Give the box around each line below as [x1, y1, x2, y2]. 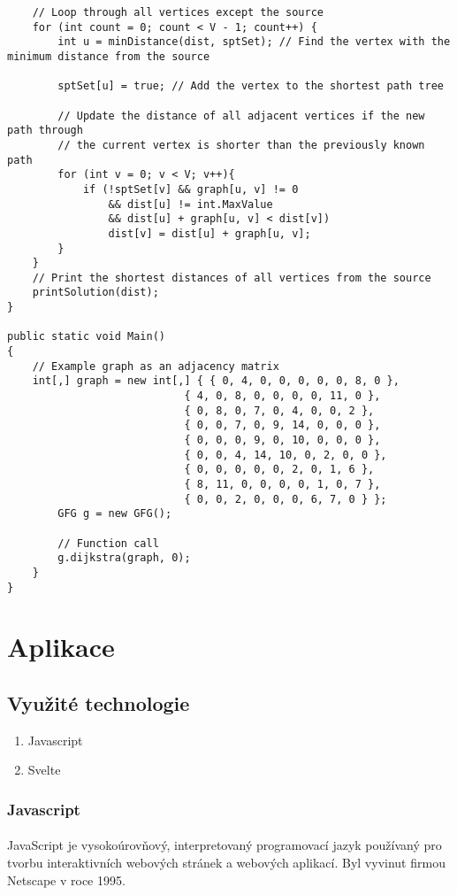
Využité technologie [7, 690, 190, 717]
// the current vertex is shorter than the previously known [57, 138, 425, 151]
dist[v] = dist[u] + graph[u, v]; [108, 227, 311, 240]
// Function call [57, 536, 159, 550]
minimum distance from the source [7, 50, 210, 63]
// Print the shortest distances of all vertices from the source [32, 271, 431, 284]
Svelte [27, 760, 61, 779]
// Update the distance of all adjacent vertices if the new [57, 109, 425, 122]
